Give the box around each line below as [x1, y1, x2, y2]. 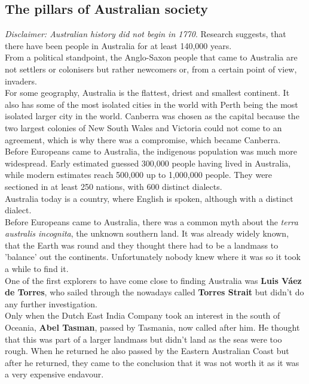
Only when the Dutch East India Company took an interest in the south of [5, 309, 280, 322]
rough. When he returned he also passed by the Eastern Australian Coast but [5, 344, 289, 357]
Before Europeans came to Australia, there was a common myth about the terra [5, 215, 298, 228]
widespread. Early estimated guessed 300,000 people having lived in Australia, [5, 156, 291, 169]
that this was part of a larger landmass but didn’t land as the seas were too [5, 332, 282, 345]
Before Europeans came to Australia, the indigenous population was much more [5, 145, 297, 158]
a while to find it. [5, 262, 69, 275]
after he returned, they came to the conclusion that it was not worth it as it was [5, 356, 299, 368]
